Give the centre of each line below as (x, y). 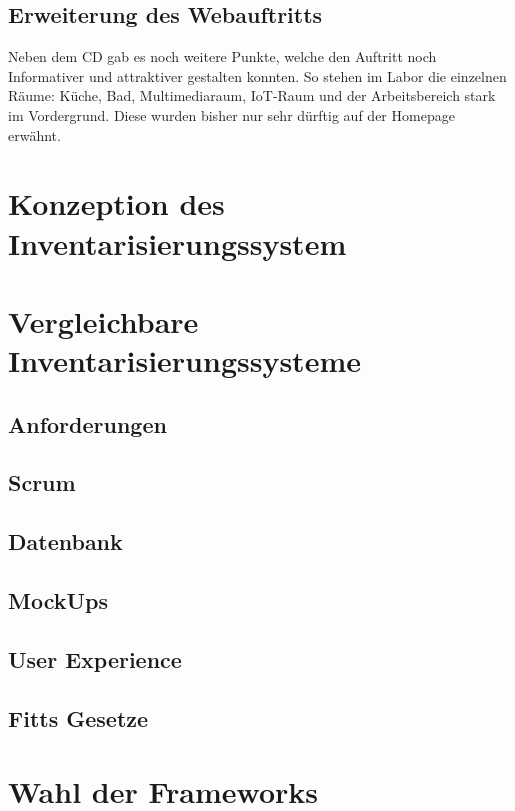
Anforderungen (87, 423)
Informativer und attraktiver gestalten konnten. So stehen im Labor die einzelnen (257, 75)
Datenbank (65, 541)
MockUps (58, 600)
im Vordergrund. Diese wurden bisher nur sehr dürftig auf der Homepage (231, 114)
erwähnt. (34, 134)
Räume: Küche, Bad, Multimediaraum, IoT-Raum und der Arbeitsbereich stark (252, 95)
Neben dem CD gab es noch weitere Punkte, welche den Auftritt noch (222, 56)
